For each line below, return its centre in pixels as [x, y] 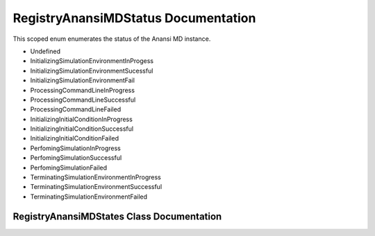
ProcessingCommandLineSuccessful [83, 100]
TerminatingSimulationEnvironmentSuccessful [96, 187]
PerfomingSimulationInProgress [75, 148]
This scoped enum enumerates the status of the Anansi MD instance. [112, 39]
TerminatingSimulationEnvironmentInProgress [95, 177]
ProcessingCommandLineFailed [76, 109]
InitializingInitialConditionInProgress [82, 119]
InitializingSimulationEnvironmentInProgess [92, 61]
